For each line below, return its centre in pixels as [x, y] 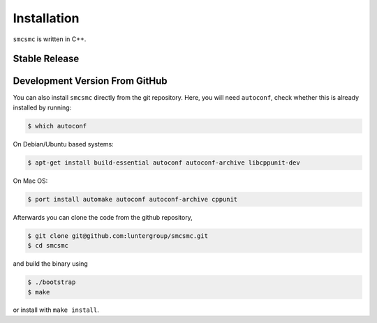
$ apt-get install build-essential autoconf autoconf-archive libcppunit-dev [164, 163]
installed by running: [42, 107]
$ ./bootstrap [52, 282]
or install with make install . [56, 310]
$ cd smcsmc [48, 246]
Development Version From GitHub [90, 81]
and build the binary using [51, 264]
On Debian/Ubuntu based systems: [64, 144]
